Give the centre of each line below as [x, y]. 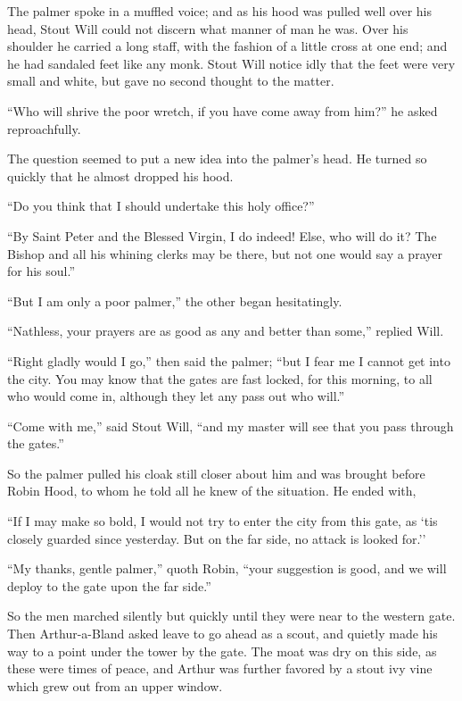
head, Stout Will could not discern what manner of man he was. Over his [208, 28]
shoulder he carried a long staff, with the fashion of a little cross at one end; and [227, 46]
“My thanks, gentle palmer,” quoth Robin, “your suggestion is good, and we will [227, 568]
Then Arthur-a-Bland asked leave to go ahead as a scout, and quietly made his [223, 634]
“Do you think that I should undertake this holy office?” [161, 206]
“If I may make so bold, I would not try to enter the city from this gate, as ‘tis [223, 521]
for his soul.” [41, 271]
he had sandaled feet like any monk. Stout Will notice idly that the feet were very [231, 63]
